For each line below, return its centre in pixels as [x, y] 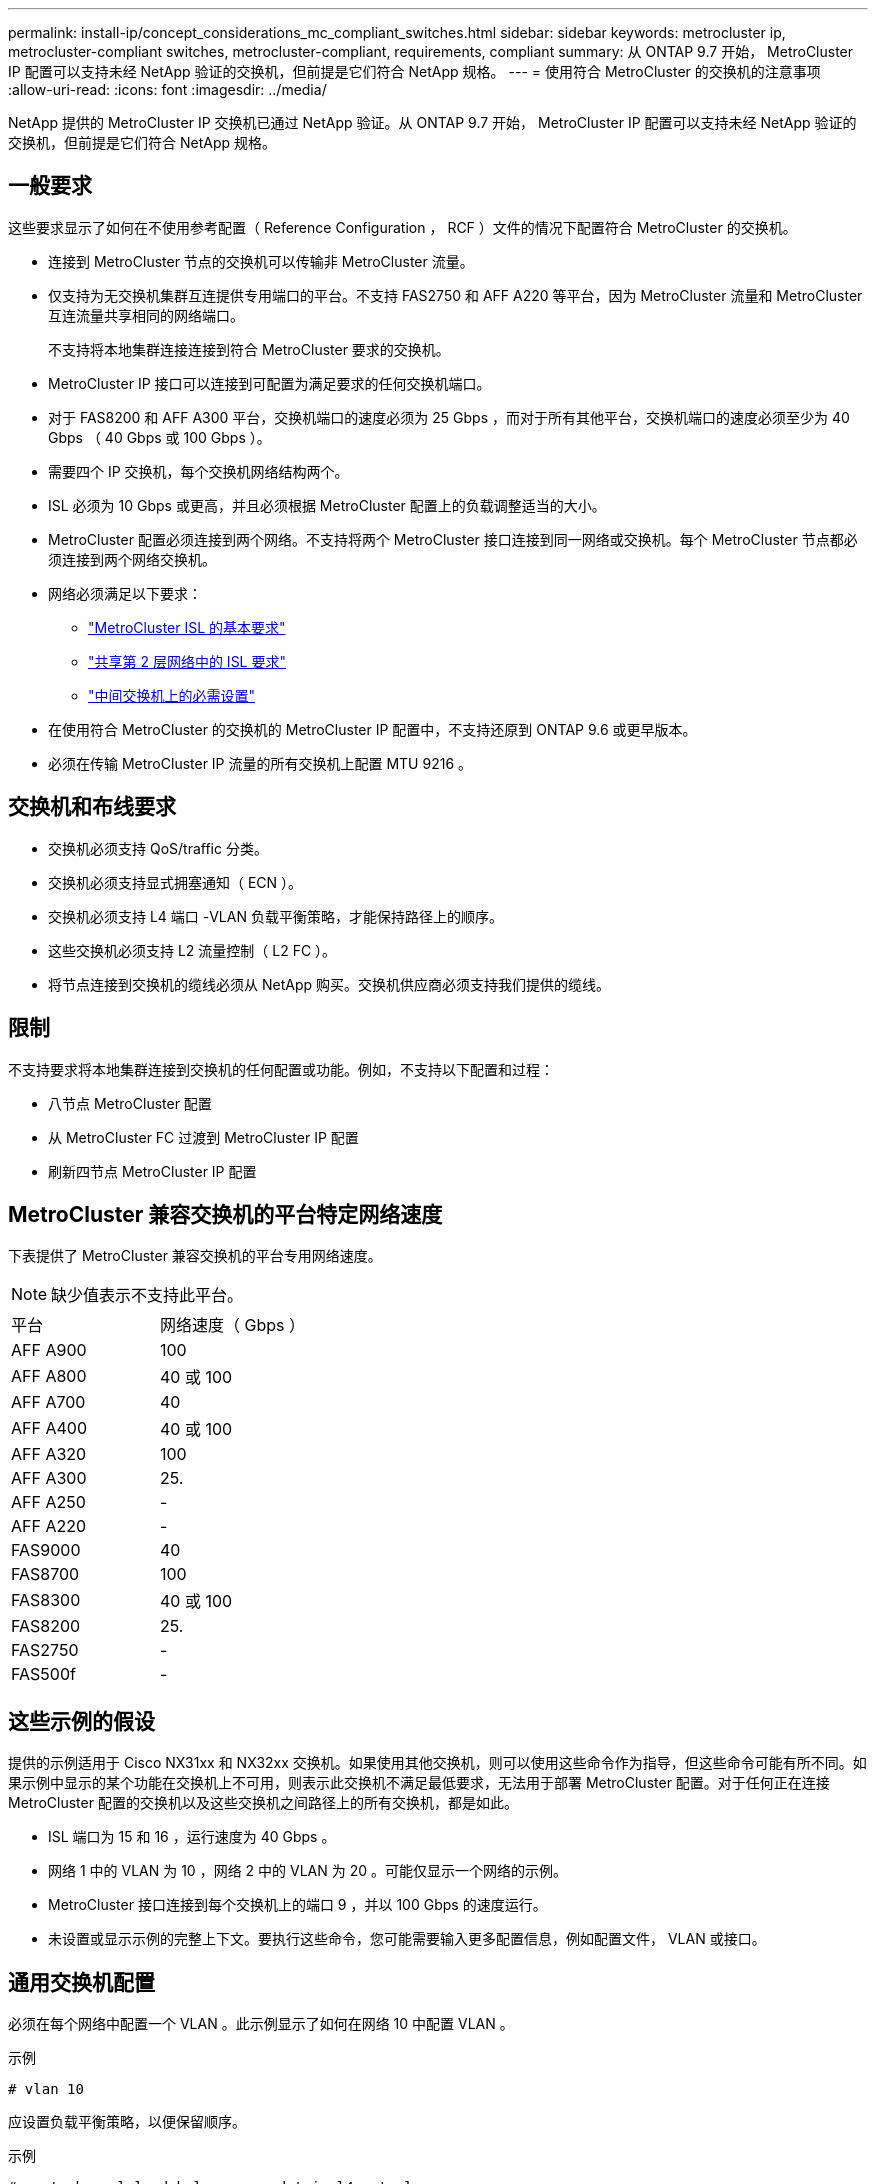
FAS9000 [46, 1550]
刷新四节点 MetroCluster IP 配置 [152, 1171]
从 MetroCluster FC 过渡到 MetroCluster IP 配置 [203, 1137]
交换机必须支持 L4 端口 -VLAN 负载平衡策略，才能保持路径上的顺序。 [275, 916]
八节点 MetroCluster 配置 [130, 1103]
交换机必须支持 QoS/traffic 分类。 [158, 848]
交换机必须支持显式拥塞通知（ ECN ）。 [175, 882]
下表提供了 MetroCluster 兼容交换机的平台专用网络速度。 [195, 1256]
